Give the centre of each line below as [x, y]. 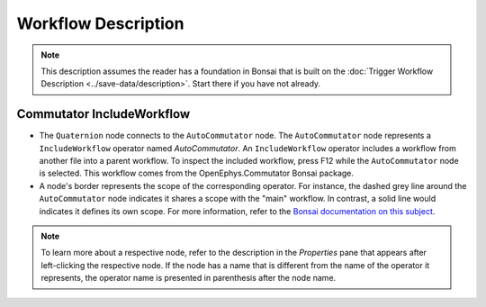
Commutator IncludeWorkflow [103, 114]
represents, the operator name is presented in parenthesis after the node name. [189, 278]
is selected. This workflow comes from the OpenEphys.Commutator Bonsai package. [197, 173]
